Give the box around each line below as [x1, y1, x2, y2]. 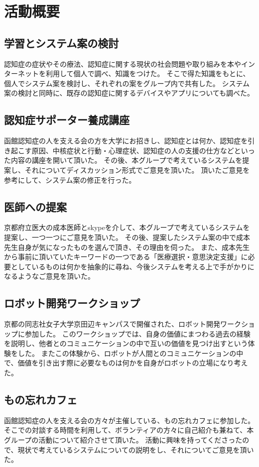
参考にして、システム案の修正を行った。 [4, 174, 136, 185]
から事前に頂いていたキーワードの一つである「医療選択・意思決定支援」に [4, 251, 248, 262]
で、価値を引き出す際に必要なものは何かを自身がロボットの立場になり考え [4, 357, 248, 368]
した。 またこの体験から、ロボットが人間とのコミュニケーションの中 [17, 348, 244, 358]
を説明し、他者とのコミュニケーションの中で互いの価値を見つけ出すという [4, 338, 248, 349]
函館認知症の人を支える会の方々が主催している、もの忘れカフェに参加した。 [4, 415, 255, 425]
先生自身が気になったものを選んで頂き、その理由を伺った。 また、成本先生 [4, 241, 250, 252]
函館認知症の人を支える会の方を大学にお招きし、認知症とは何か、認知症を [4, 135, 248, 146]
